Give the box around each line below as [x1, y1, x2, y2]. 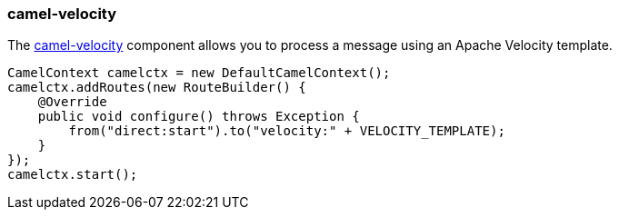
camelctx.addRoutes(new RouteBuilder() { [7, 80, 306, 95]
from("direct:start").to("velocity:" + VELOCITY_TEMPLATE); [68, 123, 505, 139]
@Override [37, 94, 107, 110]
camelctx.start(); [7, 167, 138, 182]
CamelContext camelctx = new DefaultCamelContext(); [7, 65, 391, 81]
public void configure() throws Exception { [37, 109, 360, 124]
